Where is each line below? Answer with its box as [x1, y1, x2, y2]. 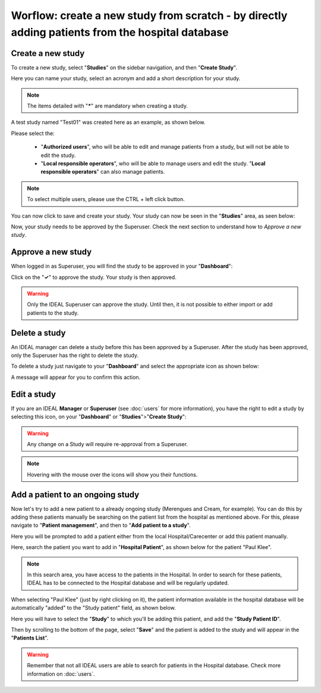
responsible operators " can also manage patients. [40, 168, 165, 175]
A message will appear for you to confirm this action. [11, 374, 141, 381]
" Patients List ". [11, 634, 49, 642]
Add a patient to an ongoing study [11, 490, 140, 500]
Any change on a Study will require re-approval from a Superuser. [27, 440, 188, 447]
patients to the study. [27, 309, 79, 316]
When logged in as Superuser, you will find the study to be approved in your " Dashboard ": [11, 262, 233, 270]
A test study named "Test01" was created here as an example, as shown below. [11, 119, 206, 126]
